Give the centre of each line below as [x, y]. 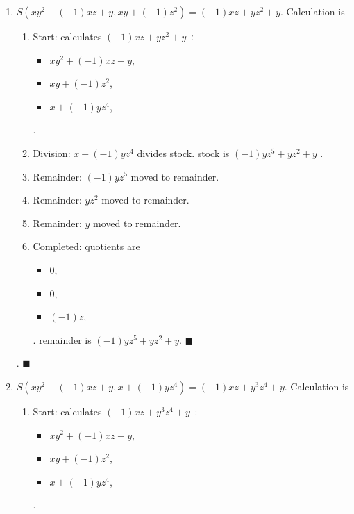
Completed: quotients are [86, 246]
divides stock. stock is [183, 152]
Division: [52, 152]
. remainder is [62, 339]
